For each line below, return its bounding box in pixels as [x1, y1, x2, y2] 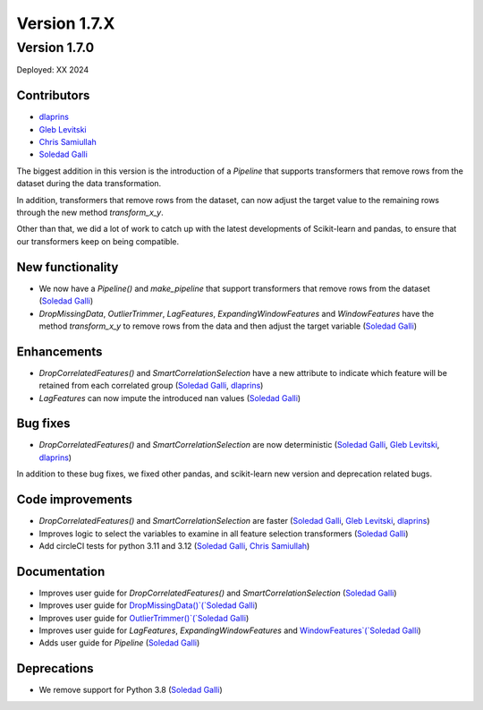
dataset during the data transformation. [16, 178, 162, 189]
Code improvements [16, 492, 133, 508]
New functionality [16, 260, 119, 275]
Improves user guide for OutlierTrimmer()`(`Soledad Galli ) [38, 612, 250, 623]
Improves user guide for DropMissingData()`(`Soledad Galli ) [38, 600, 258, 611]
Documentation [16, 564, 106, 579]
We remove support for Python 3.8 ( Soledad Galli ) [38, 685, 223, 696]
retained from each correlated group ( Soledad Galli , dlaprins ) [38, 381, 264, 391]
